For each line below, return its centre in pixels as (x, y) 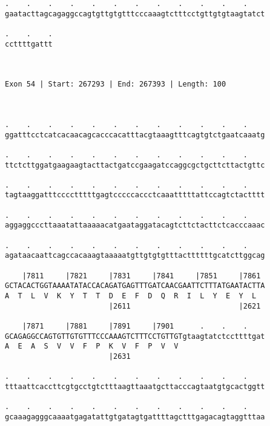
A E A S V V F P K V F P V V (92, 346)
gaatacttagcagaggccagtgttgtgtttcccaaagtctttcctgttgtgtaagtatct (135, 14)
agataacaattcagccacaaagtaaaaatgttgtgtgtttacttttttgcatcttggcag (135, 256)
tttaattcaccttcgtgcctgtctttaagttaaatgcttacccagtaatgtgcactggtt (135, 386)
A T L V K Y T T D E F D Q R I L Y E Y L (131, 296)
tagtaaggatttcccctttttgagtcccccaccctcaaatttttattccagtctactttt (135, 195)
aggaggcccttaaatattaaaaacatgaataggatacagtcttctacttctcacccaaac (135, 225)
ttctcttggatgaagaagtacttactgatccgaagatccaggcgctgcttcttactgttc (135, 165)
